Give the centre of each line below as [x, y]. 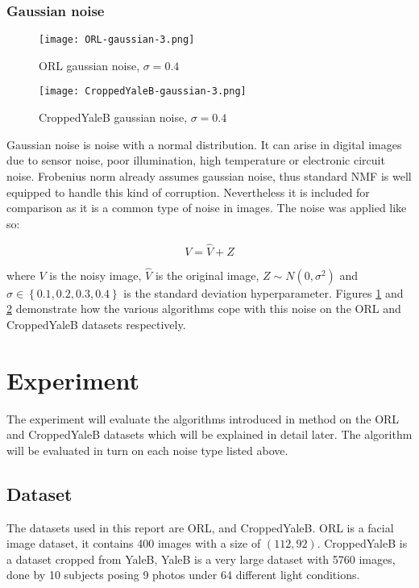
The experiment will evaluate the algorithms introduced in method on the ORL [203, 418]
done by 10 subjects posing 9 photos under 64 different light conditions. [183, 575]
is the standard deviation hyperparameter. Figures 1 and [263, 292]
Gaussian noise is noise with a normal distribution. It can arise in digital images [204, 144]
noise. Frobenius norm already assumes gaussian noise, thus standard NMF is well [209, 175]
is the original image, [207, 275]
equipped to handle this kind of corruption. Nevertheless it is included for [188, 192]
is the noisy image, [95, 275]
